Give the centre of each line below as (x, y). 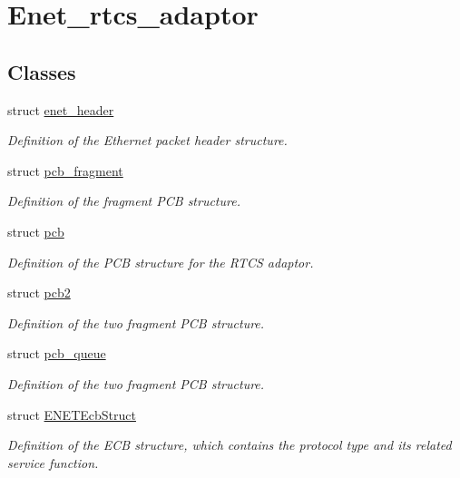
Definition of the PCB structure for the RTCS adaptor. (161, 262)
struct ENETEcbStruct (72, 414)
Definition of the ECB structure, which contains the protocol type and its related (230, 445)
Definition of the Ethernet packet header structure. (147, 140)
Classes (42, 71)
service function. (53, 462)
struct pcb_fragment (65, 170)
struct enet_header (61, 109)
